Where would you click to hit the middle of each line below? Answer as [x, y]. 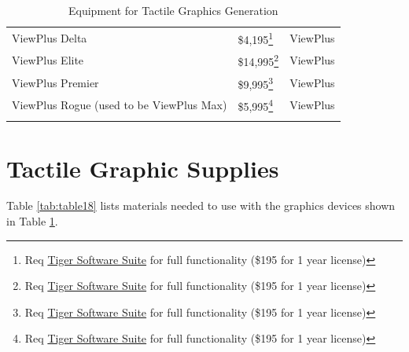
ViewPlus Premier [55, 82]
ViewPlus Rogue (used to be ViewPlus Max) [120, 105]
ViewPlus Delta [50, 37]
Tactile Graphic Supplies [143, 168]
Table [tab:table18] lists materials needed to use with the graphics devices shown [201, 205]
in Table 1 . [32, 221]
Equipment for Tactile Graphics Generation [173, 10]
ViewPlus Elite [48, 60]
